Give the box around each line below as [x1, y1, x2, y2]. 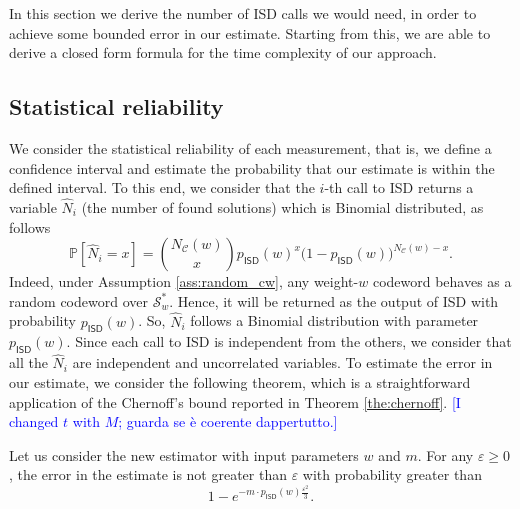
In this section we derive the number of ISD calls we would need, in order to [9, 3, 477, 23]
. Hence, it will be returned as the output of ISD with [169, 290, 499, 311]
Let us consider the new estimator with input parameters [9, 444, 359, 465]
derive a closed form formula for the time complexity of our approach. [9, 42, 437, 63]
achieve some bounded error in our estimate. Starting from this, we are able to [9, 22, 491, 43]
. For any [417, 444, 474, 465]
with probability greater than [302, 464, 482, 485]
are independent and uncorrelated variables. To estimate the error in [72, 352, 493, 373]
